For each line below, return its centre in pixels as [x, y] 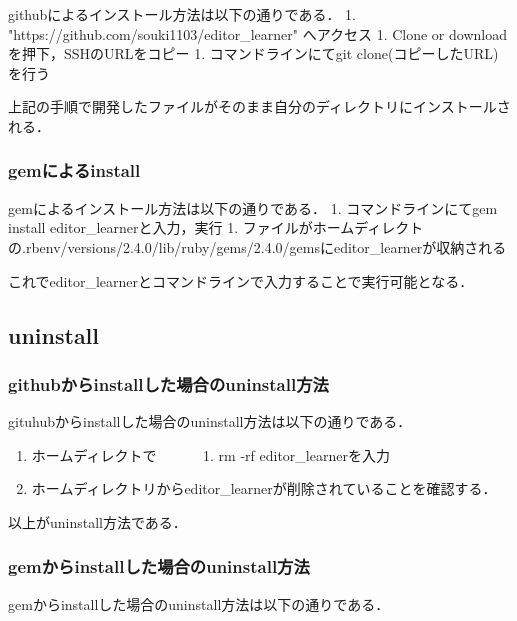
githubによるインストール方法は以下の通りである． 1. [182, 14]
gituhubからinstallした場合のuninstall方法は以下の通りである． [210, 421]
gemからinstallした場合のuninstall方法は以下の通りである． [199, 603]
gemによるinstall [74, 170]
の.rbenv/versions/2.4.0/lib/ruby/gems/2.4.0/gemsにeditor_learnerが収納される [257, 246]
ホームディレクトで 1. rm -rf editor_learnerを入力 [210, 454]
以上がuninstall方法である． [97, 521]
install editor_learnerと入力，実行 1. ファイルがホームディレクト [216, 227]
